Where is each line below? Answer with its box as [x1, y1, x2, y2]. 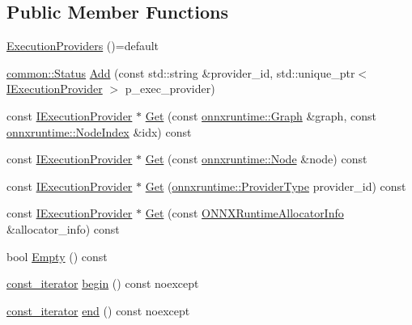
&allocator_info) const [6, 220, 120, 237]
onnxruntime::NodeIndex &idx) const [6, 123, 192, 140]
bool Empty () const [6, 247, 108, 264]
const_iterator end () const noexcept [6, 302, 190, 319]
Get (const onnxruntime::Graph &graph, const [145, 107, 376, 124]
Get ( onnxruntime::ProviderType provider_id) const [145, 177, 406, 194]
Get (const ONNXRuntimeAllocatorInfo [145, 205, 344, 222]
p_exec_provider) [125, 80, 215, 97]
